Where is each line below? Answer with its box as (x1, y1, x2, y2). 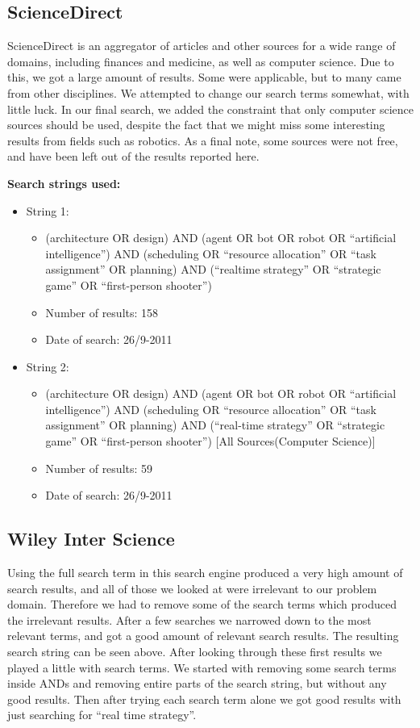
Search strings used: (7, 174, 121, 191)
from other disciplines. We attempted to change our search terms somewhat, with (7, 84, 410, 101)
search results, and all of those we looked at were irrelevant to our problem (7, 579, 377, 596)
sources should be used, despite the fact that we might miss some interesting (7, 116, 385, 133)
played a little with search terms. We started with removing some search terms (7, 659, 397, 676)
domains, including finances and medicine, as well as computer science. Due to (7, 52, 394, 69)
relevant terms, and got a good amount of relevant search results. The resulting (7, 627, 399, 644)
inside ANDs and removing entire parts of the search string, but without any (7, 675, 387, 692)
